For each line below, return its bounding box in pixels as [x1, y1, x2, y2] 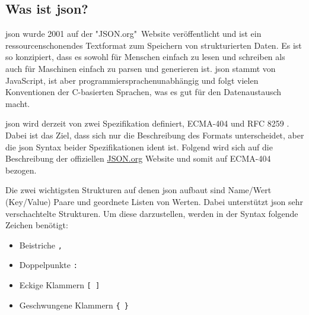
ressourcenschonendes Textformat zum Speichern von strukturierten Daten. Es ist [5, 39, 302, 51]
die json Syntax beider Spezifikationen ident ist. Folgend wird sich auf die [5, 140, 273, 153]
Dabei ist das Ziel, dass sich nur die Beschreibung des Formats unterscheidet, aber [5, 128, 304, 141]
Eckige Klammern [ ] [19, 279, 100, 291]
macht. [5, 97, 30, 109]
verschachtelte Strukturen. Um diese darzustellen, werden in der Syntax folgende [5, 207, 298, 219]
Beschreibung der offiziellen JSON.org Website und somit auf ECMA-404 [5, 152, 271, 165]
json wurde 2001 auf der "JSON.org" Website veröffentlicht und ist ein [5, 27, 262, 40]
